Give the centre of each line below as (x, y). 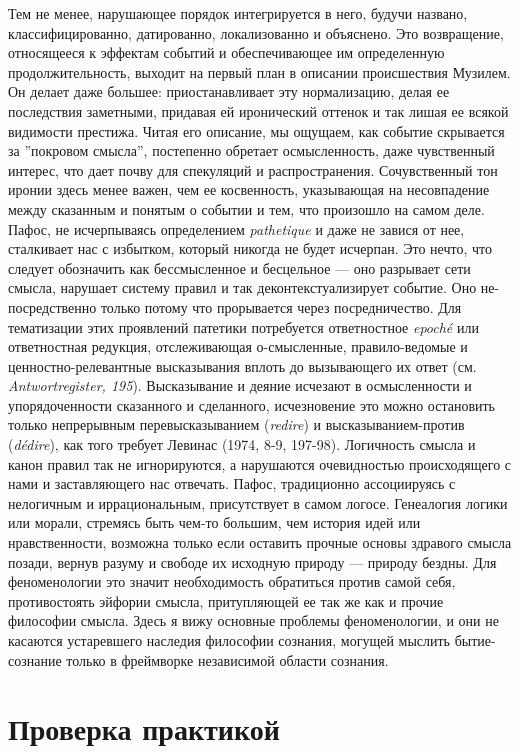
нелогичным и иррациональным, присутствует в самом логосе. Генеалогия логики (258, 502)
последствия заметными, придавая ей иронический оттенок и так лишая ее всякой (258, 110)
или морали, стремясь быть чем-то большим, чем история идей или (214, 522)
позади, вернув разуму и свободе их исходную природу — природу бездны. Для (252, 561)
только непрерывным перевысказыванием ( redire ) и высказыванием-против (236, 424)
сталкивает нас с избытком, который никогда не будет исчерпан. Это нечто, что (250, 248)
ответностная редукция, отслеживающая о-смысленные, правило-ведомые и (238, 346)
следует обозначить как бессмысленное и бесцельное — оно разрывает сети (239, 267)
